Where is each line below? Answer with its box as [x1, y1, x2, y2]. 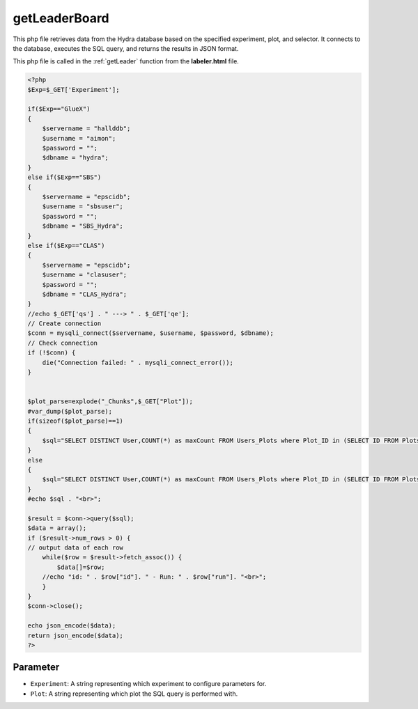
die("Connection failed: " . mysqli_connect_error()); [42, 359, 233, 366]
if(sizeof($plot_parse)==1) [27, 416, 123, 425]
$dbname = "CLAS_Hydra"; [42, 290, 127, 298]
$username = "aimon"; [42, 134, 116, 142]
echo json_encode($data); [27, 622, 116, 630]
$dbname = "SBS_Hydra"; [42, 222, 123, 230]
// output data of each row [27, 544, 123, 552]
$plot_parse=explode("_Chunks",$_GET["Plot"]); [27, 398, 193, 405]
